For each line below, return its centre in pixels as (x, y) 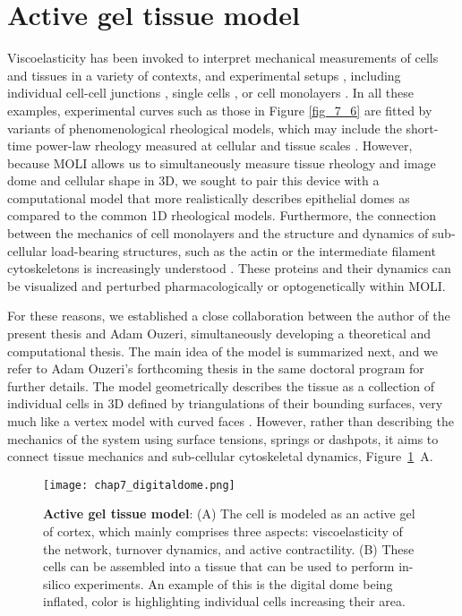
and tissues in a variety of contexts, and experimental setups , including (204, 75)
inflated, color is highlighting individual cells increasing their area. (224, 601)
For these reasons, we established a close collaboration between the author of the (229, 316)
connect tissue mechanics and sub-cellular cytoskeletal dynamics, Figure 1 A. (220, 456)
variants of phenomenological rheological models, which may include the (205, 128)
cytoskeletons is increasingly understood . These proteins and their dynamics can (229, 268)
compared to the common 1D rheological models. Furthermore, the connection (222, 215)
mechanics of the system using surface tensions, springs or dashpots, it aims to (223, 438)
